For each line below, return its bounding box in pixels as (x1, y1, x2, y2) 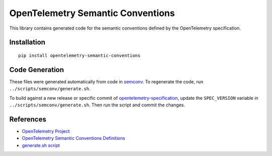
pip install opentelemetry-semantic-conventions (18, 53, 141, 58)
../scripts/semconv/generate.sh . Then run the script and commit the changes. (9, 102, 185, 108)
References (9, 115, 46, 123)
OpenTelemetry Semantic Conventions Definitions (22, 135, 125, 141)
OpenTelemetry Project (22, 128, 70, 134)
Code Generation (9, 65, 64, 74)
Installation (9, 38, 45, 47)
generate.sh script (22, 142, 60, 148)
